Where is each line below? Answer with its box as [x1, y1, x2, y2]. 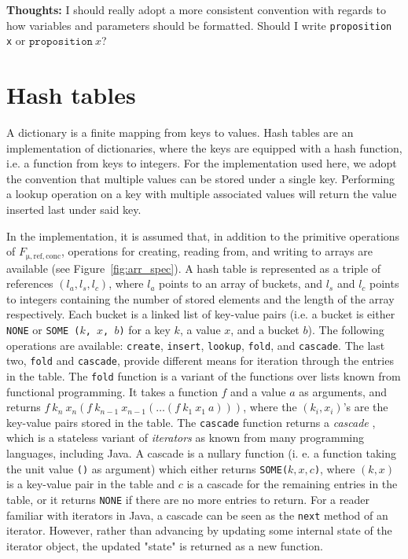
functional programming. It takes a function [6, 383, 218, 399]
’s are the [343, 399, 388, 415]
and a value [230, 383, 286, 399]
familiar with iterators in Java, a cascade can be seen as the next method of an [6, 506, 388, 523]
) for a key [119, 322, 171, 338]
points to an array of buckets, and [159, 275, 322, 292]
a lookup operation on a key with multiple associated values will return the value [6, 186, 397, 202]
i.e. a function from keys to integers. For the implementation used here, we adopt [6, 155, 397, 171]
